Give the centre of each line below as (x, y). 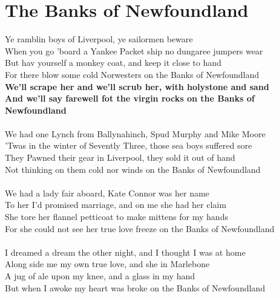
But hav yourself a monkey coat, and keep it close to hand (113, 63)
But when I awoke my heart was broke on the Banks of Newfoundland (135, 287)
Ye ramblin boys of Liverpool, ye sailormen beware (99, 39)
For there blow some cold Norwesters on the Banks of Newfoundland (132, 74)
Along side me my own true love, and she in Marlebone (107, 264)
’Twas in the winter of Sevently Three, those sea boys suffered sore (129, 145)
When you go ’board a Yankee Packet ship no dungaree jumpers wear (134, 50)
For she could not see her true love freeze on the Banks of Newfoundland (140, 228)
